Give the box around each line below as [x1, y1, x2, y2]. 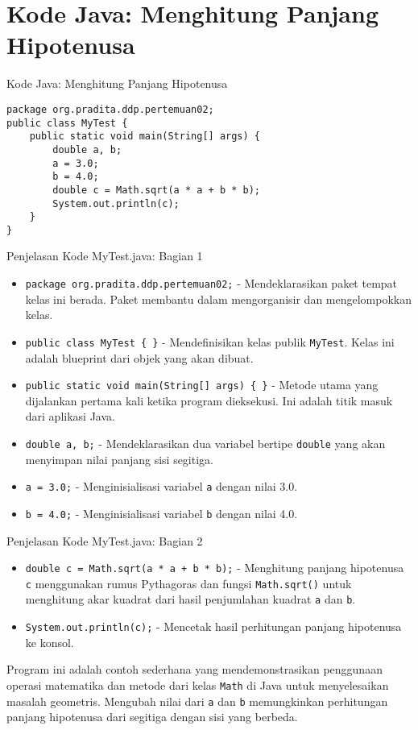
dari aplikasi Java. [25, 408, 115, 425]
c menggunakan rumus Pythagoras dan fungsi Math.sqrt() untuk [25, 574, 352, 591]
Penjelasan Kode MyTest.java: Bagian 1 [6, 247, 203, 264]
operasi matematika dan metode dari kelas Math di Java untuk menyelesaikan [6, 676, 389, 693]
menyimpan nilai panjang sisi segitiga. [25, 450, 213, 467]
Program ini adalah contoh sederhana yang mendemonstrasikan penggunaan [6, 661, 383, 678]
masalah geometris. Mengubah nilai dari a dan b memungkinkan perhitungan [6, 692, 388, 709]
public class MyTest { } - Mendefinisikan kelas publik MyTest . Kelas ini [25, 333, 395, 350]
